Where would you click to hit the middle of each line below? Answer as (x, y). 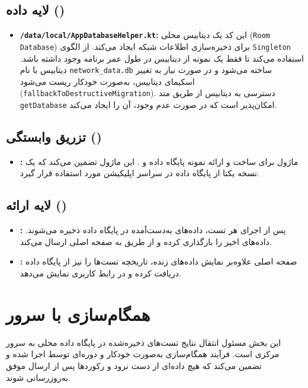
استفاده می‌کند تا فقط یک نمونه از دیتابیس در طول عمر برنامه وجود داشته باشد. (162, 58)
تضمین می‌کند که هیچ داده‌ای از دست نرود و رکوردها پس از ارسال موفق (134, 365)
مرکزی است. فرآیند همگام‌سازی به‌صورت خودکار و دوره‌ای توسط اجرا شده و (143, 354)
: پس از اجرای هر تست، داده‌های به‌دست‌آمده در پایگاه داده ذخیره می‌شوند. (153, 230)
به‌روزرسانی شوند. (38, 377)
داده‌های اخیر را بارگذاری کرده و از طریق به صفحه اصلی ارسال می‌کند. (146, 241)
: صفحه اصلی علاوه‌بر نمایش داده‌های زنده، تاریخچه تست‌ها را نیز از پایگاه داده (158, 261)
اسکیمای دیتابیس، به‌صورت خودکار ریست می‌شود (107, 81)
